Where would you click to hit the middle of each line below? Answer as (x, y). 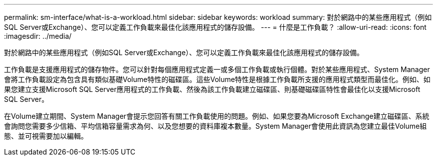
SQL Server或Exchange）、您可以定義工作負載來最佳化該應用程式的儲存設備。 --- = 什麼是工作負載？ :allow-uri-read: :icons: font (215, 27)
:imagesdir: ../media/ (38, 36)
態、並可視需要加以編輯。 (46, 136)
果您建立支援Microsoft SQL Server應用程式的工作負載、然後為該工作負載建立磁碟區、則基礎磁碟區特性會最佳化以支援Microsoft (212, 89)
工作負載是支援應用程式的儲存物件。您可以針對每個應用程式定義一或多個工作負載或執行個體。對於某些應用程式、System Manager (217, 69)
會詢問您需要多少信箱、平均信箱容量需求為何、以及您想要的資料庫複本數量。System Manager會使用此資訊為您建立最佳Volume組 (216, 126)
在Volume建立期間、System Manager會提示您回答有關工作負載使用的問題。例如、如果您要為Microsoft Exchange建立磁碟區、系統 (217, 116)
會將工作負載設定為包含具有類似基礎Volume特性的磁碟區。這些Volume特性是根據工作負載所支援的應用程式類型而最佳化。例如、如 (217, 79)
